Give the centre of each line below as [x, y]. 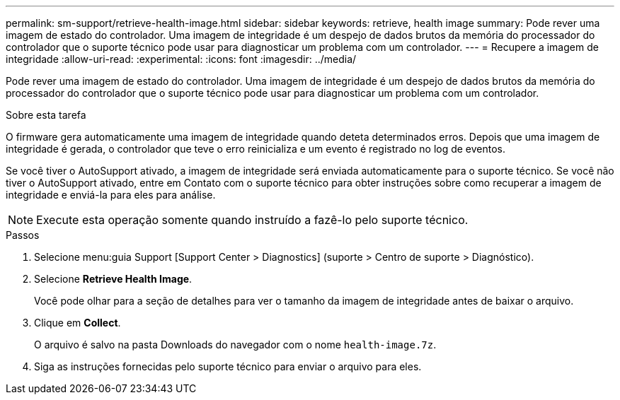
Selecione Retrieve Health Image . [113, 279]
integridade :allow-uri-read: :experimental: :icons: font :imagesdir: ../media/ [181, 59]
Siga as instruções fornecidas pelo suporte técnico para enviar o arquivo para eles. [228, 366]
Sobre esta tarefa [46, 115]
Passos [23, 235]
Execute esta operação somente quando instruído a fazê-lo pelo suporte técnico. [252, 220]
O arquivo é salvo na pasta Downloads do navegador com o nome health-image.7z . [235, 345]
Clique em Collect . [77, 323]
